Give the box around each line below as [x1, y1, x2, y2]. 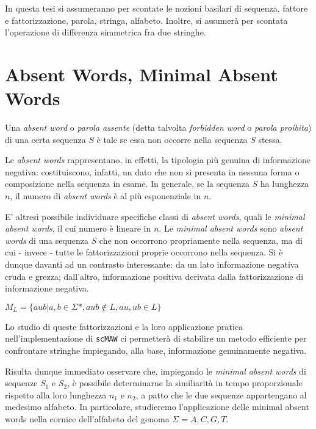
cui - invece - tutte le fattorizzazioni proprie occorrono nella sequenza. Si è [5, 246, 283, 258]
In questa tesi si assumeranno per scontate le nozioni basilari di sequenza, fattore [5, 2, 308, 14]
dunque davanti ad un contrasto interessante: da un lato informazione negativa [5, 258, 299, 271]
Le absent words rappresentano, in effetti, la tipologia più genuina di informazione [5, 153, 311, 166]
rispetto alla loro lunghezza [5, 388, 107, 401]
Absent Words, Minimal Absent [5, 61, 278, 86]
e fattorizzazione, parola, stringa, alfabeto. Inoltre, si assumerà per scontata [5, 13, 288, 26]
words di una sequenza [5, 233, 88, 246]
